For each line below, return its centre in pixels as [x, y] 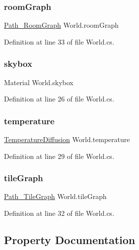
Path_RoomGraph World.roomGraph [61, 25]
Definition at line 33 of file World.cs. [59, 41]
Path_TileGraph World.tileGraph [55, 196]
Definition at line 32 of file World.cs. [59, 213]
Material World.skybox [39, 82]
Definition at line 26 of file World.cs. [59, 99]
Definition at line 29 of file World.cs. [59, 156]
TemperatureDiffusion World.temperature [67, 139]
